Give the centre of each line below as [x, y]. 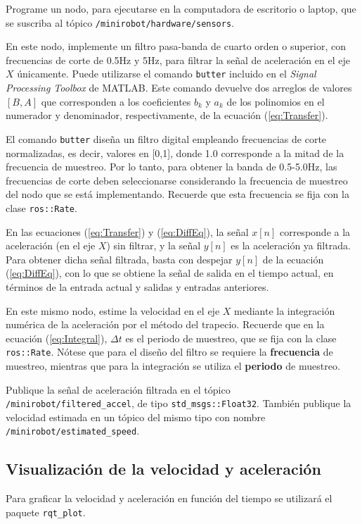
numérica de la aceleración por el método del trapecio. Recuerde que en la [165, 324]
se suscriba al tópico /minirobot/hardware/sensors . [120, 22]
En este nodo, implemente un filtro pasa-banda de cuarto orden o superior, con [176, 46]
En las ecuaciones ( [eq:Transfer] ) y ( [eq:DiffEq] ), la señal [127, 231]
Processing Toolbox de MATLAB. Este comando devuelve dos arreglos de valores [179, 88]
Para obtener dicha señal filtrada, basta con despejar [119, 259]
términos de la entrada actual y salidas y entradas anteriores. [137, 286]
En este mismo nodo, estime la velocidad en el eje [113, 310]
